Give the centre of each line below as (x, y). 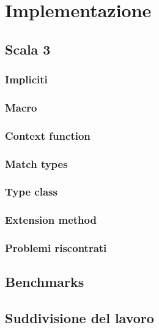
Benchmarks (45, 282)
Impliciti (26, 79)
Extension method (51, 220)
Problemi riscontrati (56, 248)
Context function (48, 135)
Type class (31, 192)
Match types (36, 163)
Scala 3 (28, 49)
